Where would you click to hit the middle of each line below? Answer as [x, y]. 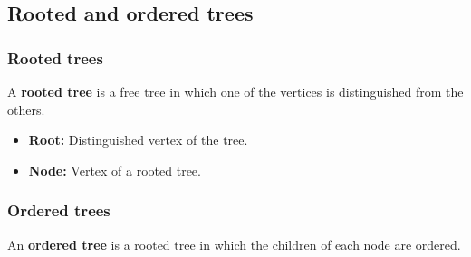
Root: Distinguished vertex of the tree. [138, 140]
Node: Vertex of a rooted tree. [115, 170]
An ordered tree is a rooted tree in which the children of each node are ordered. [234, 244]
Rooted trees [55, 57]
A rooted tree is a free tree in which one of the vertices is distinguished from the [235, 91]
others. [26, 109]
